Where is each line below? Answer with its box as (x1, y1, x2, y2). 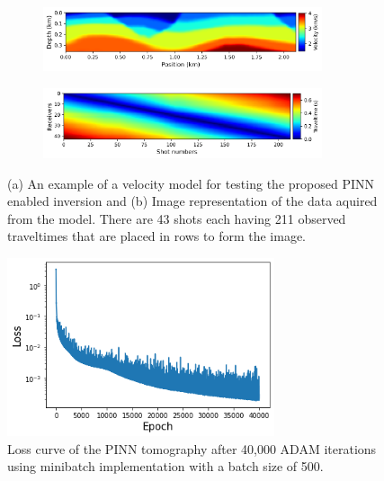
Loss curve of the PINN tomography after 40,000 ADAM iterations (7, 439, 377, 458)
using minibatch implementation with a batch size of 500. (7, 457, 324, 476)
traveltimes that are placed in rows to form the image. (7, 227, 306, 245)
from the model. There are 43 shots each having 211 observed (7, 209, 346, 227)
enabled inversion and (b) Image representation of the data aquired (7, 192, 378, 210)
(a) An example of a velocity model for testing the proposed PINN (7, 174, 374, 192)
